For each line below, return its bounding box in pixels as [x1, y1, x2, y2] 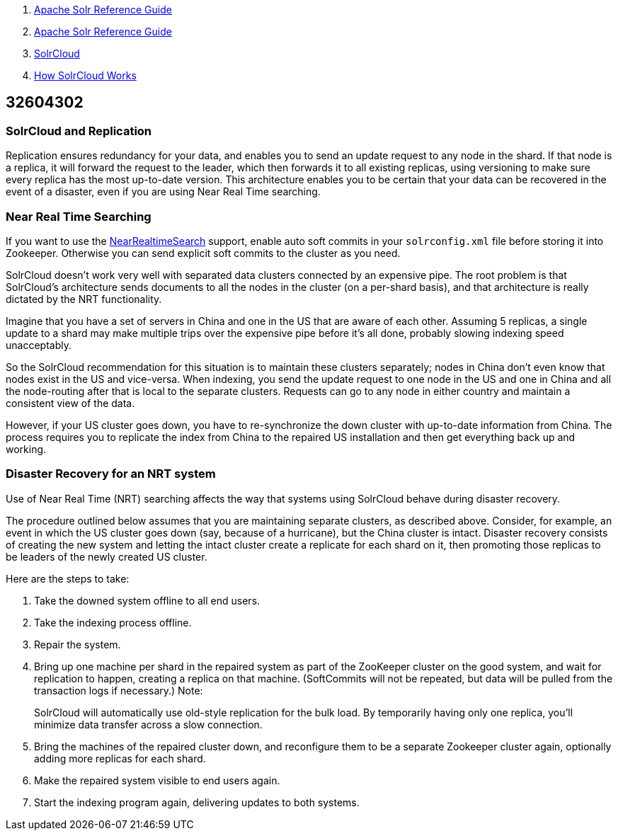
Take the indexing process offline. [34, 616, 192, 629]
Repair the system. [34, 638, 121, 651]
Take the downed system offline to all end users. [34, 594, 261, 607]
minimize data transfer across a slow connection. [34, 718, 263, 731]
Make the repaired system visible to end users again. [34, 774, 280, 786]
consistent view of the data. [6, 396, 135, 409]
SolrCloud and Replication [6, 123, 152, 138]
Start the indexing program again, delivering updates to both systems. [34, 796, 360, 808]
